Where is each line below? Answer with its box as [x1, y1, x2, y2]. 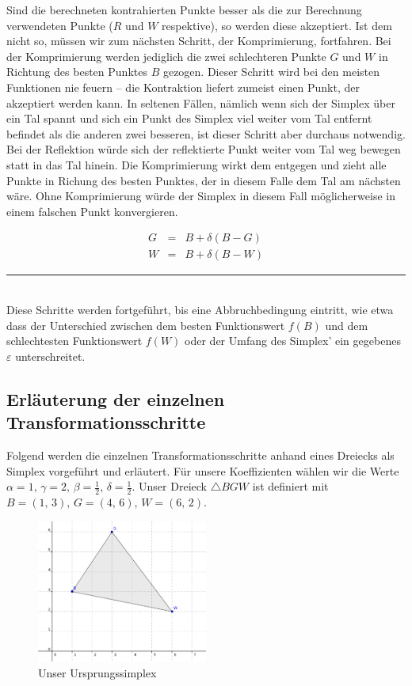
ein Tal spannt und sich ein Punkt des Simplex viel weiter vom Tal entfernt [6, 110, 372, 127]
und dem [325, 316, 368, 333]
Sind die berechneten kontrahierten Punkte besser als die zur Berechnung [6, 2, 362, 17]
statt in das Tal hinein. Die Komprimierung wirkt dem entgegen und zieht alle [6, 156, 387, 172]
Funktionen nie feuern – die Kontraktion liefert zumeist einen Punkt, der [6, 78, 360, 95]
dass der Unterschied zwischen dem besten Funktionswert [6, 316, 285, 333]
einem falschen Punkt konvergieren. [6, 203, 178, 219]
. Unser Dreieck [132, 478, 207, 495]
